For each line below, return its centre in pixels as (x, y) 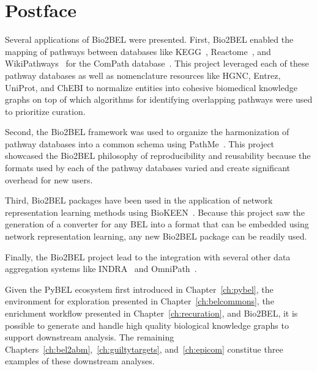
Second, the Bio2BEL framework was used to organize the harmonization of (147, 132)
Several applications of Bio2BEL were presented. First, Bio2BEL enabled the (149, 39)
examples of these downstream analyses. (80, 361)
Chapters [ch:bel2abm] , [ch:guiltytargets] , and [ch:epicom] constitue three (144, 349)
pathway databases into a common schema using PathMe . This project (140, 143)
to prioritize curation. (45, 111)
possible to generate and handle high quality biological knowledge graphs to (147, 325)
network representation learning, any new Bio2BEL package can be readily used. (156, 236)
